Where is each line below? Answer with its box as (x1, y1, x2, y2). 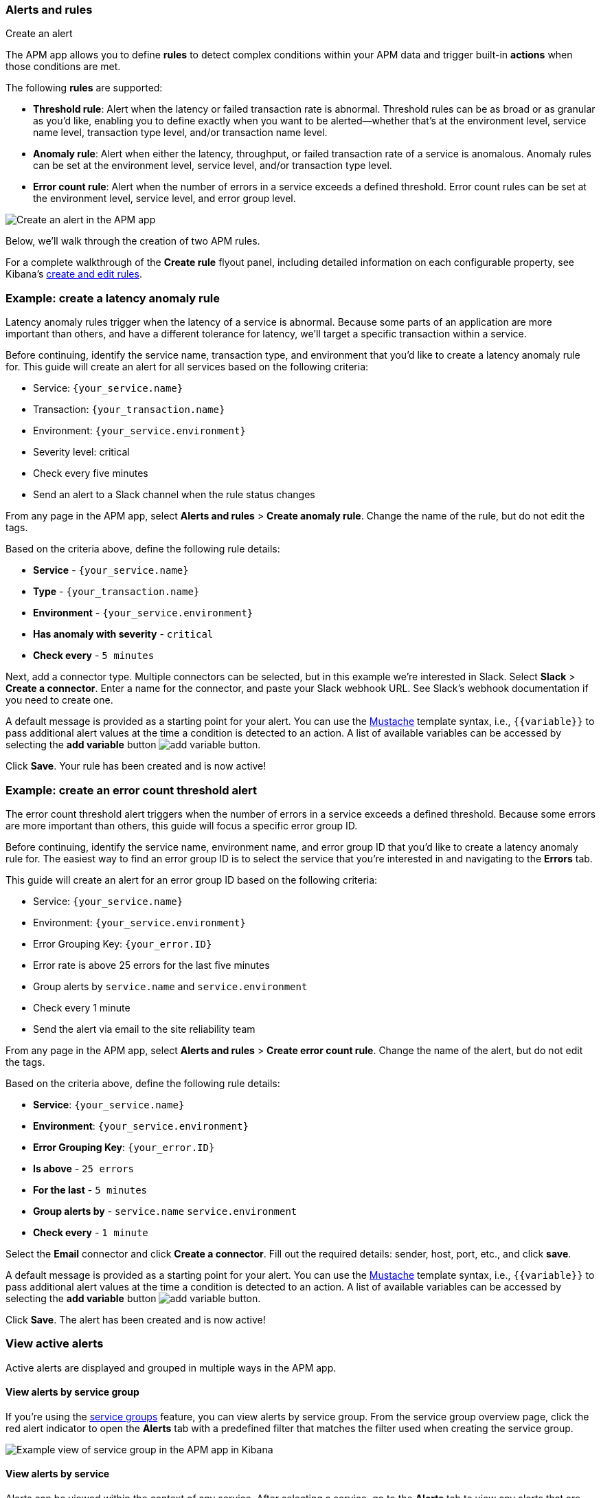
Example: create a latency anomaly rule (5, 291, 220, 305)
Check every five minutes (33, 467, 148, 480)
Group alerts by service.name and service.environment (33, 980, 308, 992)
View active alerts (5, 1337, 104, 1351)
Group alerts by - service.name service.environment (33, 1205, 297, 1217)
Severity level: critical (33, 446, 130, 458)
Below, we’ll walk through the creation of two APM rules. (5, 235, 260, 247)
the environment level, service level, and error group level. (33, 192, 296, 205)
